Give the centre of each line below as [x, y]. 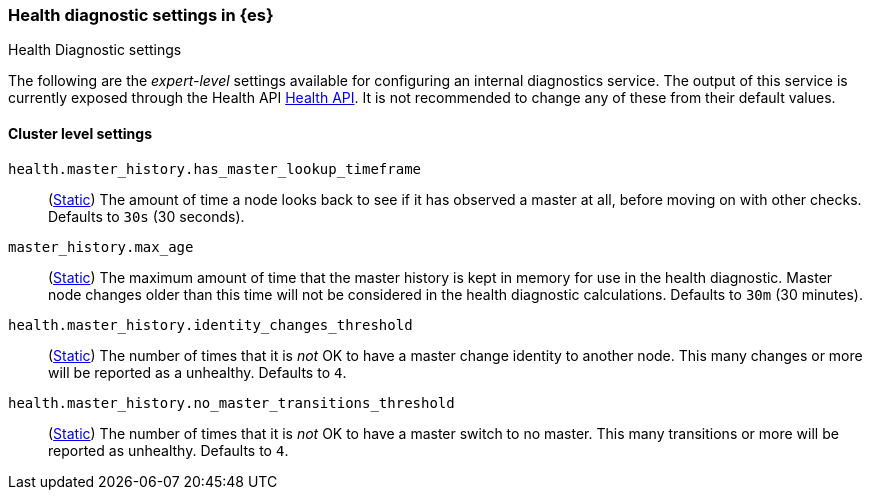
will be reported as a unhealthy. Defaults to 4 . [197, 372]
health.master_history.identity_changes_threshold [210, 324]
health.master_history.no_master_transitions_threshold [231, 402]
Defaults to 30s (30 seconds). [146, 216]
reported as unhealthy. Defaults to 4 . [168, 450]
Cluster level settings [80, 133]
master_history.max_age [101, 246]
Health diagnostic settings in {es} [141, 15]
